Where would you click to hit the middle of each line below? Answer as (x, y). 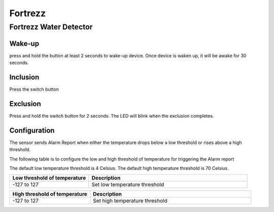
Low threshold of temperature (49, 178)
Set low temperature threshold (128, 185)
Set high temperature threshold (130, 201)
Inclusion (24, 77)
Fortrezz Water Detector (51, 27)
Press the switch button (34, 89)
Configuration (32, 130)
